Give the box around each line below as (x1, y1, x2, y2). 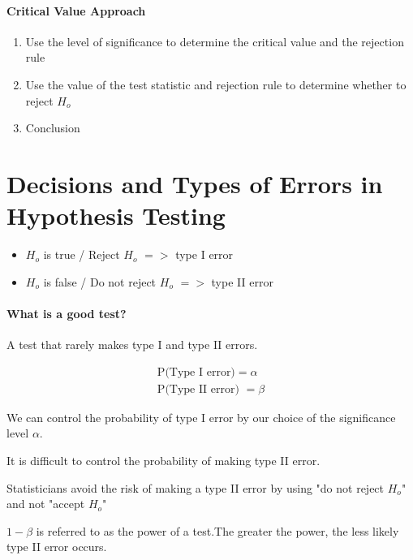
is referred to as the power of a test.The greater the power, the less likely (36, 522, 399, 539)
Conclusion (25, 119, 80, 136)
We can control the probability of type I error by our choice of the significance (6, 408, 396, 425)
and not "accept (6, 495, 85, 512)
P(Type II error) (157, 383, 239, 395)
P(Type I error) (157, 366, 235, 378)
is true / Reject (43, 246, 120, 263)
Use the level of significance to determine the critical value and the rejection (25, 32, 404, 50)
